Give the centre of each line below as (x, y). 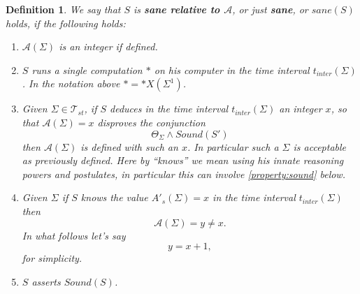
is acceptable (320, 146)
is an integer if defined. (108, 46)
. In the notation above (71, 83)
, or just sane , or (270, 9)
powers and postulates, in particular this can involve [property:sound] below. (183, 174)
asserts (46, 281)
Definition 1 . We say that (63, 9)
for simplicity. (52, 258)
